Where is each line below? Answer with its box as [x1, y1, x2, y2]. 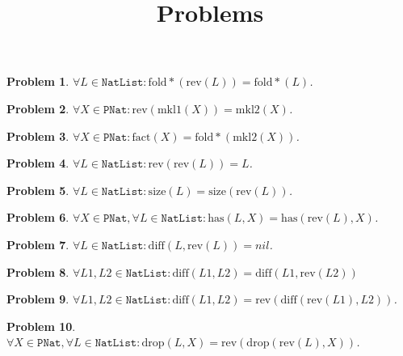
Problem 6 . [6, 209, 69, 226]
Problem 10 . [6, 317, 76, 334]
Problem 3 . [6, 127, 69, 144]
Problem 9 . [6, 290, 69, 307]
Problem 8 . [6, 263, 69, 280]
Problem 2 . [6, 100, 69, 117]
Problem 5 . [6, 181, 69, 198]
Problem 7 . [6, 235, 69, 252]
